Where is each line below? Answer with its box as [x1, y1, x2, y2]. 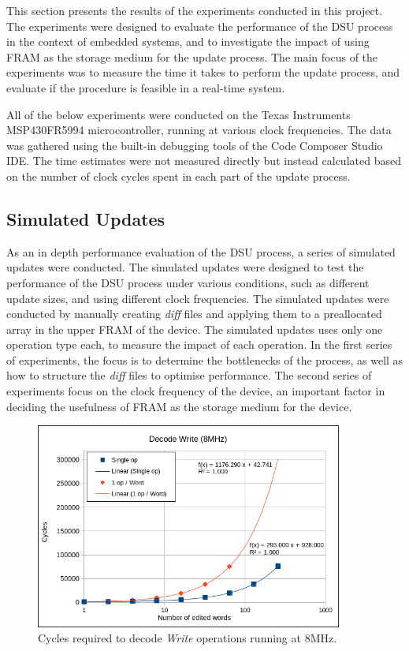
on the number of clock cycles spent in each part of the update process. [6, 167, 351, 184]
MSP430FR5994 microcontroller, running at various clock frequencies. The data [6, 122, 392, 138]
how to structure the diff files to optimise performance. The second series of [6, 367, 372, 383]
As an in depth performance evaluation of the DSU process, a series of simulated [6, 243, 396, 260]
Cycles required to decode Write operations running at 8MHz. [38, 630, 337, 646]
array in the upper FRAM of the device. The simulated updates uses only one [6, 320, 383, 337]
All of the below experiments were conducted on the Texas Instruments [6, 106, 351, 122]
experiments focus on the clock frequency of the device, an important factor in [6, 383, 385, 399]
